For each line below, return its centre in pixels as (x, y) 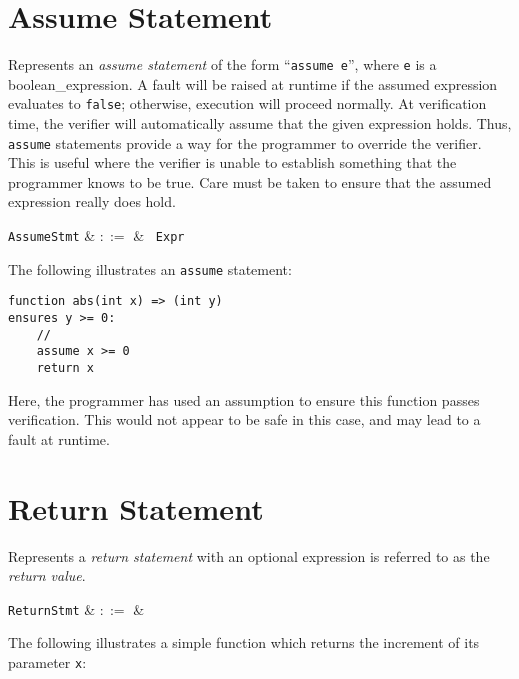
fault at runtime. (59, 438)
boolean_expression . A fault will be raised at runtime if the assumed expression (253, 83)
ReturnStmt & (52, 608)
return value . (47, 575)
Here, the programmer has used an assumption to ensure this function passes (244, 399)
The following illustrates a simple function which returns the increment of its (244, 642)
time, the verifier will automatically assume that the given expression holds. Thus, (260, 123)
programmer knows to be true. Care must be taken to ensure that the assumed (250, 181)
